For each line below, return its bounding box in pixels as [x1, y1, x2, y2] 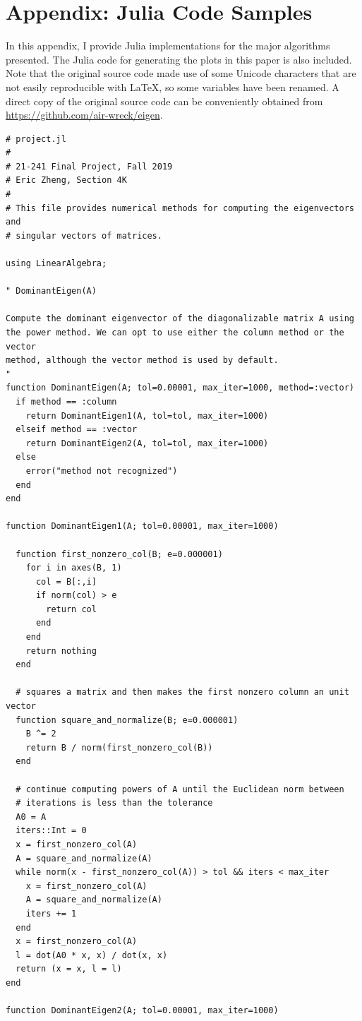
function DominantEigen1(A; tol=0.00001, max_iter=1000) [6, 521, 279, 532]
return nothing [25, 645, 97, 656]
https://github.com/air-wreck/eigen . [6, 107, 163, 122]
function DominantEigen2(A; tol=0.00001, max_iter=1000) [6, 1005, 279, 1016]
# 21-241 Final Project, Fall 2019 [6, 161, 173, 172]
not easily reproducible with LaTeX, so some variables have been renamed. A [6, 79, 339, 94]
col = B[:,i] [35, 576, 97, 587]
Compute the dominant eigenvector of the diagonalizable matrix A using [6, 314, 354, 324]
